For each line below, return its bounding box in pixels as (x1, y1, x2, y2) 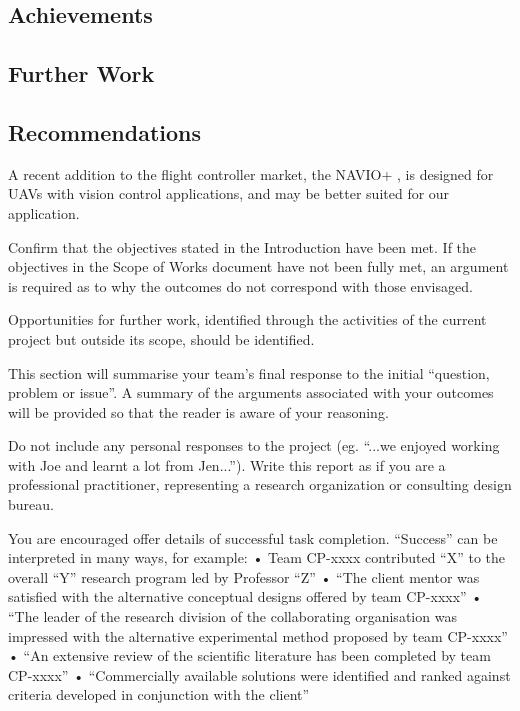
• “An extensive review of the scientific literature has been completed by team (8, 645, 491, 666)
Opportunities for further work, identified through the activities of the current (8, 309, 487, 330)
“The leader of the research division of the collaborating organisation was (8, 606, 457, 627)
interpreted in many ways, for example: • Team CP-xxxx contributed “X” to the (8, 547, 506, 568)
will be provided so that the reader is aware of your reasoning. (8, 401, 389, 422)
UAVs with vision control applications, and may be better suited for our (8, 183, 450, 204)
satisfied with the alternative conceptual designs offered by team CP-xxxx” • (8, 586, 483, 607)
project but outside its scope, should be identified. (8, 328, 315, 349)
